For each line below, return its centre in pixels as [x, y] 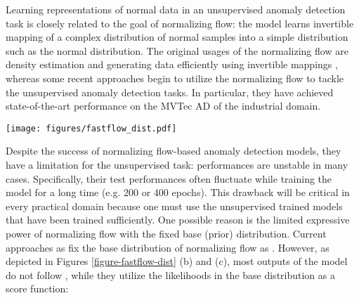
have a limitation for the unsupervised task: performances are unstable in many [177, 164]
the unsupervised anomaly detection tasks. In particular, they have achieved [170, 92]
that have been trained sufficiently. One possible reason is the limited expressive [178, 220]
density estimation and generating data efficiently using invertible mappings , [172, 64]
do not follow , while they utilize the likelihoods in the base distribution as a [170, 274]
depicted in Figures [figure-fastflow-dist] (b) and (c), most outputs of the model [177, 261]
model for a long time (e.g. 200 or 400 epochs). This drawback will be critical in [178, 192]
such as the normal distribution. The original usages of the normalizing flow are [177, 50]
